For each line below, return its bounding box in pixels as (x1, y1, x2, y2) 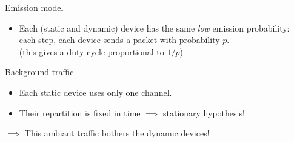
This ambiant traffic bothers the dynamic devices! (24, 127, 210, 139)
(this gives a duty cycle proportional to (19, 45, 164, 58)
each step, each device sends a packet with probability (19, 33, 220, 46)
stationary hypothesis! (162, 106, 245, 119)
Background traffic (5, 65, 74, 78)
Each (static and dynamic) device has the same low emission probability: (19, 21, 290, 34)
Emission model (5, 1, 64, 13)
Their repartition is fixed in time (19, 106, 141, 119)
